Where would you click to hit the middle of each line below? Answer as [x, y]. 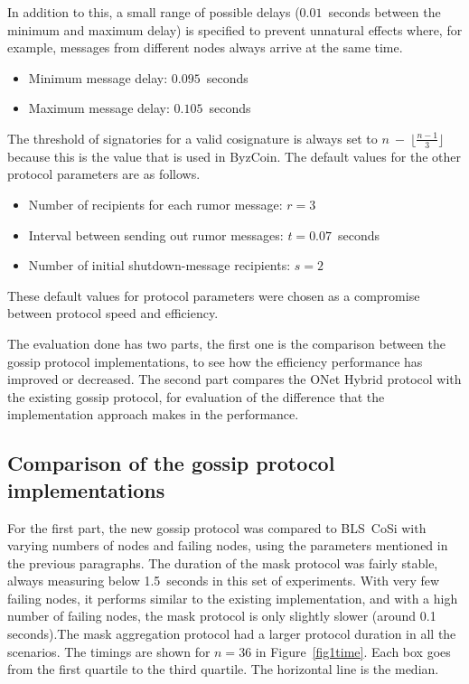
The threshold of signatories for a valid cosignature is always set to [192, 138]
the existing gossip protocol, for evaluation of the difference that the [196, 396]
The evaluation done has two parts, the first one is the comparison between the [227, 343]
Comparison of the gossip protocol [171, 463]
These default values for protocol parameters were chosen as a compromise [214, 295]
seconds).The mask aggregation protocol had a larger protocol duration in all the [232, 634]
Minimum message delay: [98, 77]
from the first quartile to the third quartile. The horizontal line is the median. [223, 669]
